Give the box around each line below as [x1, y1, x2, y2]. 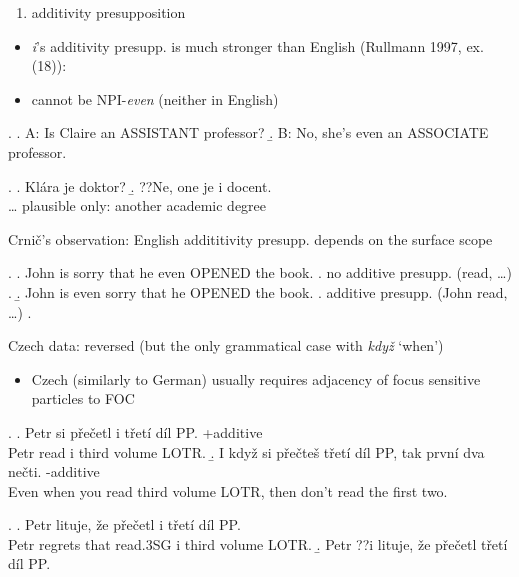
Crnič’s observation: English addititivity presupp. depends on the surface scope [8, 228, 493, 249]
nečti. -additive [8, 461, 100, 482]
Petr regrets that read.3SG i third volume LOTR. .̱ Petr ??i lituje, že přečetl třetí [8, 533, 508, 554]
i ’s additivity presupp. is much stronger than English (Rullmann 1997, [31, 35, 462, 56]
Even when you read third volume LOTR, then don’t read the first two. [8, 480, 448, 501]
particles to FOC [31, 388, 135, 409]
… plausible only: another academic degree [8, 195, 267, 216]
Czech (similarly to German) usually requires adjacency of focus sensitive [31, 368, 481, 389]
